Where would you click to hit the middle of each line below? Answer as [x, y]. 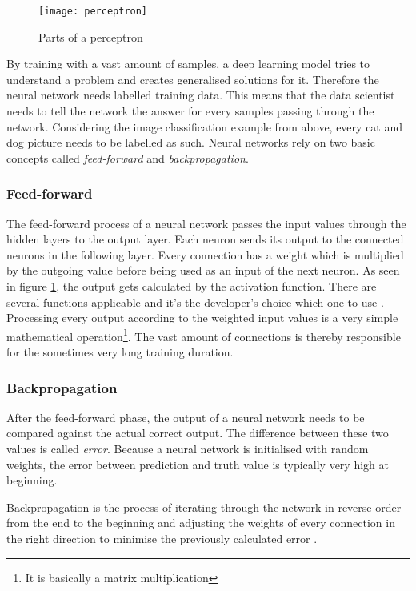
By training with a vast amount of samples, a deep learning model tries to [188, 64]
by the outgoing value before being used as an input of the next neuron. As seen [203, 270]
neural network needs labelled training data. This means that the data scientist [201, 95]
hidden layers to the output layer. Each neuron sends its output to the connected [205, 239]
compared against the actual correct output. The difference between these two [198, 433]
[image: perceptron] [93, 11]
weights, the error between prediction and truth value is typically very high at [198, 464]
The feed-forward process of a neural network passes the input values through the [206, 223]
